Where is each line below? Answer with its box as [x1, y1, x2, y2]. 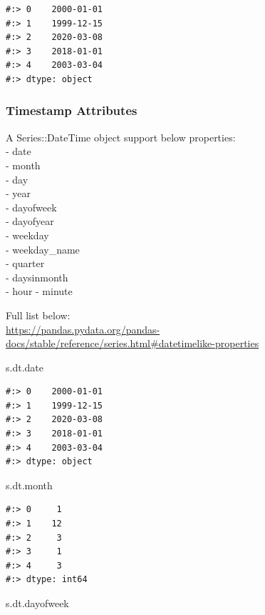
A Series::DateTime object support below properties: [6, 129, 236, 144]
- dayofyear [6, 214, 54, 229]
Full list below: [6, 307, 71, 322]
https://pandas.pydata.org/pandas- [6, 321, 160, 336]
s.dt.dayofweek [6, 596, 69, 610]
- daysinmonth [6, 269, 68, 284]
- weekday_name [6, 241, 80, 256]
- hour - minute [6, 284, 73, 299]
